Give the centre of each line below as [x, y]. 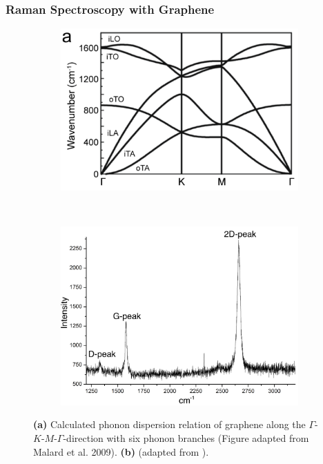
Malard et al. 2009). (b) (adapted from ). [121, 451]
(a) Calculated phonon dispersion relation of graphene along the [169, 424]
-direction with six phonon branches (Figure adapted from [186, 438]
